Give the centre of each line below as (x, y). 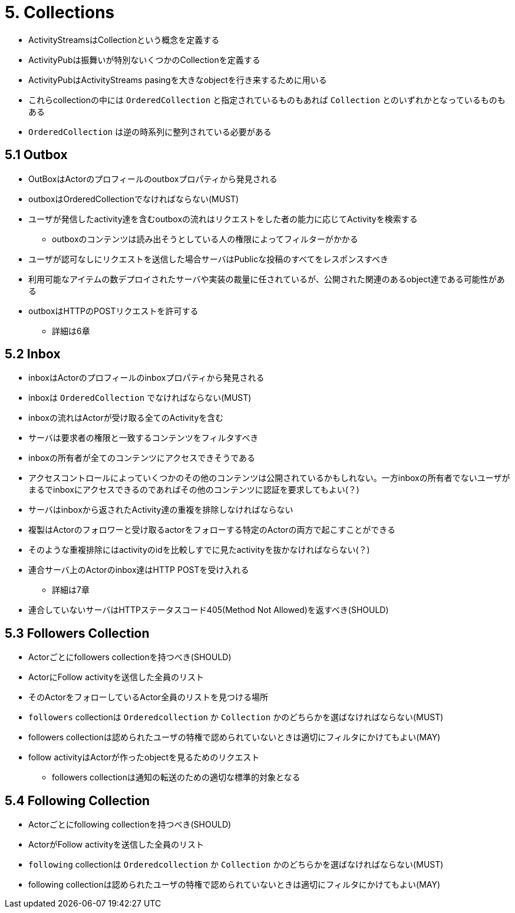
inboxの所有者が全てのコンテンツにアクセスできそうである (142, 458)
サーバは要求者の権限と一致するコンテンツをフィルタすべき (143, 438)
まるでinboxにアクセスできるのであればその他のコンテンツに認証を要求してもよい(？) (194, 490)
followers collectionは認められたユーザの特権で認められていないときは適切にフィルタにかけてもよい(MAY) (235, 737)
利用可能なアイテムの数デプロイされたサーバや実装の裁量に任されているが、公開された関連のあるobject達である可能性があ (267, 279)
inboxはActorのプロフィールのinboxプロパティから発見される (146, 378)
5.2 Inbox (33, 354)
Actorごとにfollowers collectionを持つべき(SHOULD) (130, 657)
